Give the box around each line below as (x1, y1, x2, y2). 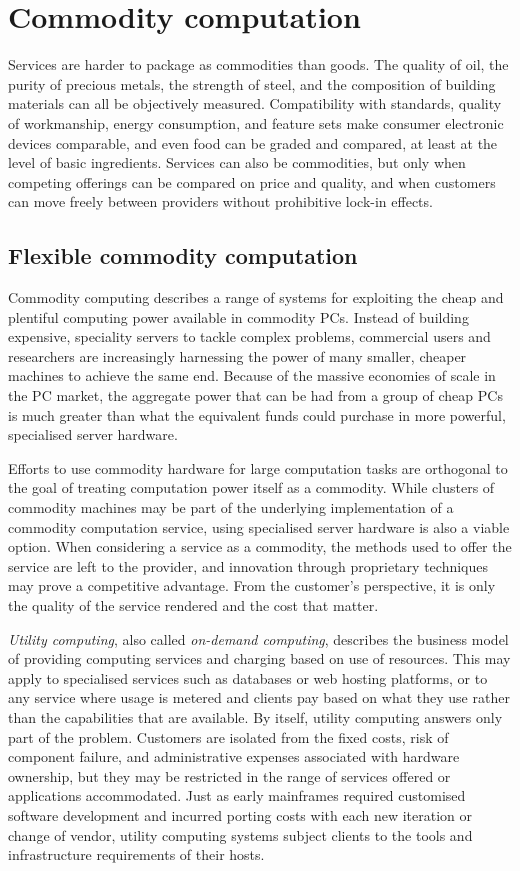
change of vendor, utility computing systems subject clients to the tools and (8, 824, 473, 845)
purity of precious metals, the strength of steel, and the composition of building (8, 73, 496, 94)
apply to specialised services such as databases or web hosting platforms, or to (8, 667, 488, 688)
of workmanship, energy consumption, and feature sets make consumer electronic (8, 112, 504, 133)
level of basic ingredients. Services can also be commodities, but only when (8, 152, 466, 173)
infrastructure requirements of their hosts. (8, 844, 265, 865)
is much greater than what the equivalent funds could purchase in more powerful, (8, 404, 506, 425)
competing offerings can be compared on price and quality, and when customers (8, 171, 496, 192)
